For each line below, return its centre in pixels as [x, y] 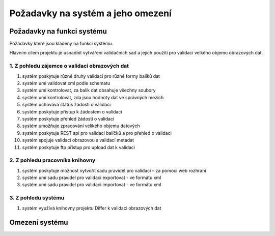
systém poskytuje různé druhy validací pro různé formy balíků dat [91, 76]
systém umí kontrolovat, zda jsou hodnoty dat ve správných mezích [93, 97]
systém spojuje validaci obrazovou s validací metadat [78, 140]
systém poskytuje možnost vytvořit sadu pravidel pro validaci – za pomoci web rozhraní [114, 170]
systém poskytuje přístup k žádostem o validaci [72, 111]
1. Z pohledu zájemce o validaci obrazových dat [69, 66]
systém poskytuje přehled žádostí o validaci [68, 119]
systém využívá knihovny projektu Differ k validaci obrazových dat [92, 208]
